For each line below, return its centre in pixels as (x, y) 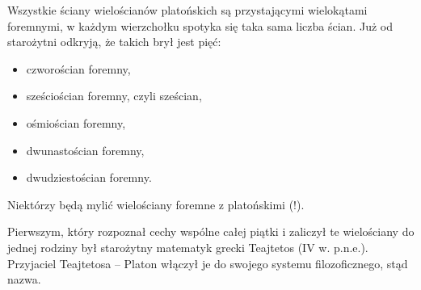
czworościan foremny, (78, 68)
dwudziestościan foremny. (89, 177)
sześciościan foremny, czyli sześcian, (114, 96)
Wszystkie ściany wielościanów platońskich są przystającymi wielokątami (187, 10)
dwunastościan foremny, (85, 150)
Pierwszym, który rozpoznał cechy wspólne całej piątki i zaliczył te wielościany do (211, 231)
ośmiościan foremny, (76, 122)
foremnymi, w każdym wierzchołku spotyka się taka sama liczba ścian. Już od (200, 25)
